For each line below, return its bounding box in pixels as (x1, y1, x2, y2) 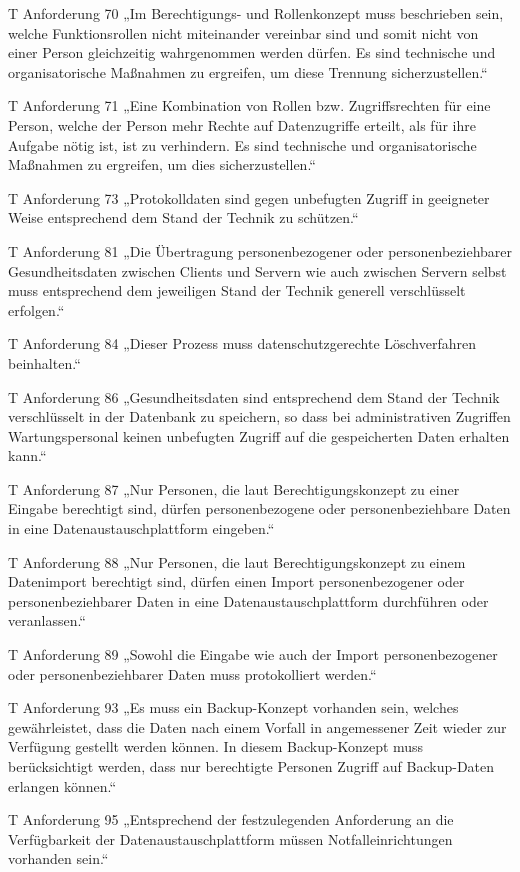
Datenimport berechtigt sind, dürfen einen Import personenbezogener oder (8, 571, 465, 592)
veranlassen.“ (8, 610, 86, 631)
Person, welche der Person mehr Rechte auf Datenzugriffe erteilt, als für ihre (8, 114, 476, 135)
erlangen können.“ (8, 775, 117, 796)
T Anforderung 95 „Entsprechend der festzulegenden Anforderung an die (8, 809, 454, 830)
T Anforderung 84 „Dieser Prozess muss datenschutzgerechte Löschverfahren (8, 333, 477, 354)
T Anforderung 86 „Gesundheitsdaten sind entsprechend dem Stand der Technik (8, 386, 500, 407)
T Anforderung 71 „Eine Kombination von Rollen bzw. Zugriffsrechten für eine (8, 95, 491, 116)
